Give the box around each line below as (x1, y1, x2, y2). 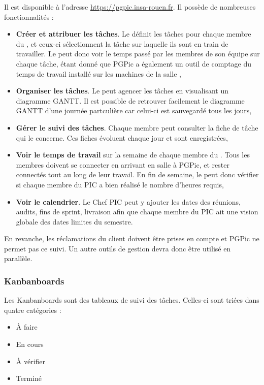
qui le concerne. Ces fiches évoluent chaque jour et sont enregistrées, (16, 132, 228, 143)
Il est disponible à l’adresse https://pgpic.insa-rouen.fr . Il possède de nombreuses (4, 2, 256, 12)
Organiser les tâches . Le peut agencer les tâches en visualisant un (16, 85, 228, 96)
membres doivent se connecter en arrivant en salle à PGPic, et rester (16, 159, 229, 170)
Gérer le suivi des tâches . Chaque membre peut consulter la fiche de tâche (16, 122, 258, 133)
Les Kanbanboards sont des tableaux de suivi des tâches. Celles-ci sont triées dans (4, 295, 259, 305)
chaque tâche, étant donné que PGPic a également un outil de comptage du (16, 58, 252, 69)
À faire (16, 322, 38, 332)
